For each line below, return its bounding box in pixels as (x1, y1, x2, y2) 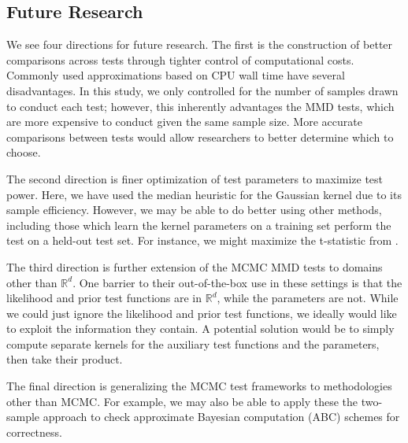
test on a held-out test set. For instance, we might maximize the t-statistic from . (6, 232, 399, 249)
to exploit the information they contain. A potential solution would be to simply (6, 320, 395, 337)
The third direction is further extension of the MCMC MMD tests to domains (6, 258, 383, 275)
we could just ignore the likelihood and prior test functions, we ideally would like (6, 305, 397, 321)
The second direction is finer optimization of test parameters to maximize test (6, 170, 384, 186)
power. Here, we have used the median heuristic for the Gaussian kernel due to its (6, 186, 402, 202)
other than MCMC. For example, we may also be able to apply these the (6, 393, 358, 409)
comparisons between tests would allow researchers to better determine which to (6, 128, 394, 145)
